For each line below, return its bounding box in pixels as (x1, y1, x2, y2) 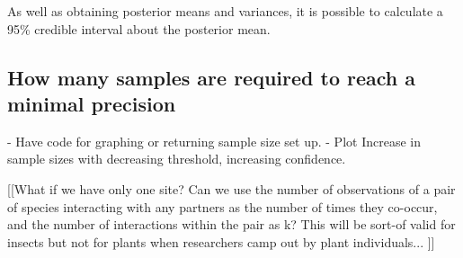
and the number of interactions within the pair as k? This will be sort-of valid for (7, 215, 456, 234)
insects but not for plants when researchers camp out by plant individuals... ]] (7, 232, 435, 251)
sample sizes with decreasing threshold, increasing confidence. (7, 149, 346, 168)
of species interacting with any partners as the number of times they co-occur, (7, 197, 438, 216)
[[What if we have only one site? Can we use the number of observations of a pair (7, 179, 456, 198)
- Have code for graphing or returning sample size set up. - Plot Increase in (7, 131, 421, 150)
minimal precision (7, 89, 176, 117)
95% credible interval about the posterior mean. (7, 19, 271, 38)
